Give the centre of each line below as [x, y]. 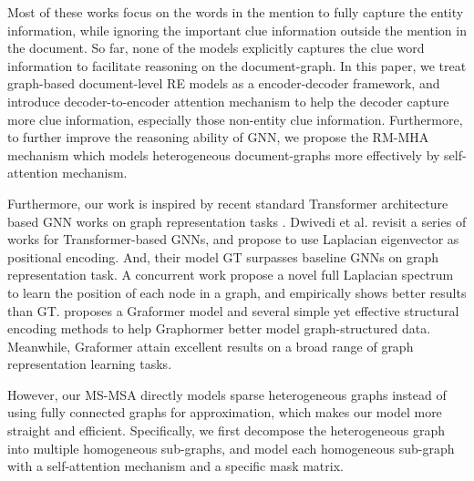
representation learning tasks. [90, 364]
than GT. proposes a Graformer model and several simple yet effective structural [233, 310]
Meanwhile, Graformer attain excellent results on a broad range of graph [211, 346]
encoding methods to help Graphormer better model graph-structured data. [219, 328]
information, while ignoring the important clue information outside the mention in [237, 30]
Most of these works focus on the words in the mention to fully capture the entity [236, 12]
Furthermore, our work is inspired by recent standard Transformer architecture [228, 203]
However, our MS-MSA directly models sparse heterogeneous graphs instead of [227, 394]
